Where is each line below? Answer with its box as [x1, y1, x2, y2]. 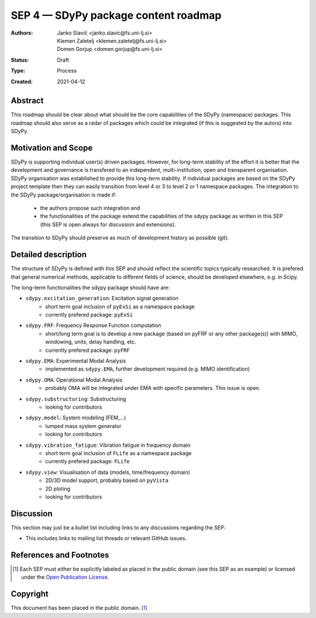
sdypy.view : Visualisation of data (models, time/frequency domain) [25, 468, 190, 476]
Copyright [11, 589, 49, 599]
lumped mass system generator [45, 422, 122, 429]
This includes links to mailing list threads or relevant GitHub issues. [25, 535, 187, 542]
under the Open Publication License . [21, 573, 109, 580]
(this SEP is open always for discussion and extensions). [40, 220, 176, 228]
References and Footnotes [11, 550, 109, 560]
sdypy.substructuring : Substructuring [25, 395, 126, 402]
